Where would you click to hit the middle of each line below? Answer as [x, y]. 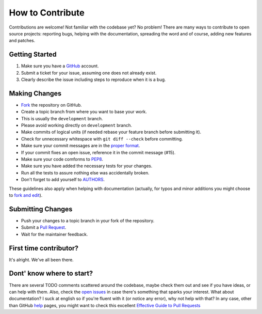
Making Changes [35, 93]
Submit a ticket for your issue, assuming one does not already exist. [89, 73]
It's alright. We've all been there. [41, 260]
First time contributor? [44, 248]
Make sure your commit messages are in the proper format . [81, 146]
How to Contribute [47, 13]
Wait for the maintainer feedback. [55, 234]
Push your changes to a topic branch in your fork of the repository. [88, 220]
